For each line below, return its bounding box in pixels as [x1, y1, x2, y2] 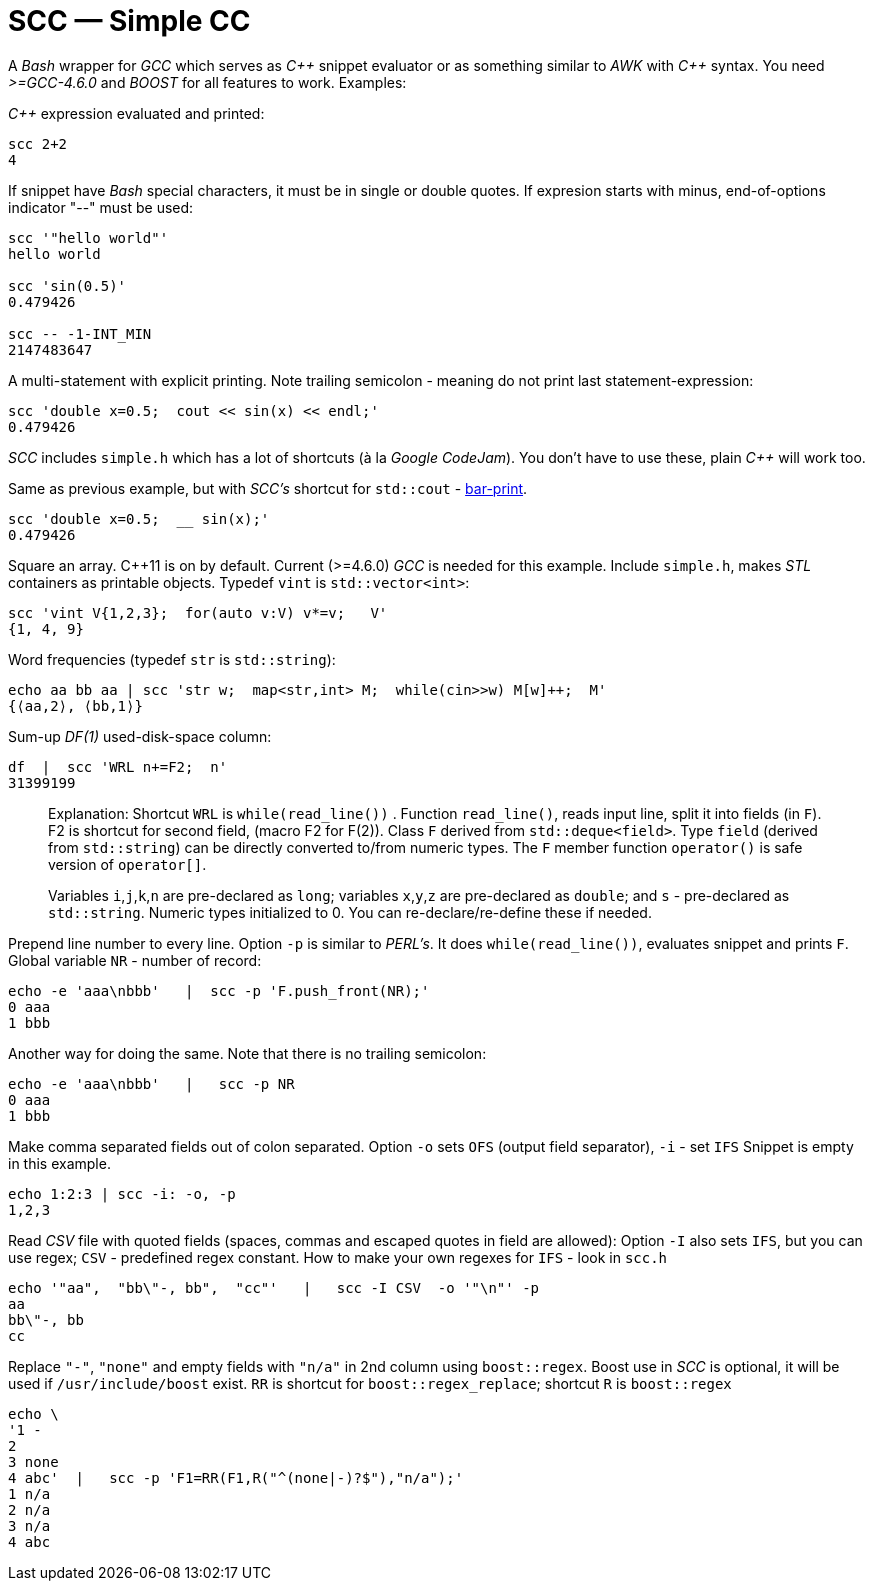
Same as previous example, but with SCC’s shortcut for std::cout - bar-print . [8, 479, 528, 497]
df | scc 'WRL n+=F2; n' [8, 758, 228, 775]
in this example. [8, 1154, 111, 1172]
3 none [8, 1453, 59, 1470]
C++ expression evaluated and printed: [8, 104, 265, 122]
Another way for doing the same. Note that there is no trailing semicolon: [8, 1044, 487, 1062]
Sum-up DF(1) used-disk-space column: [8, 727, 272, 745]
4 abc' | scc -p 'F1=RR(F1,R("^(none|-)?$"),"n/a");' [8, 1469, 464, 1486]
